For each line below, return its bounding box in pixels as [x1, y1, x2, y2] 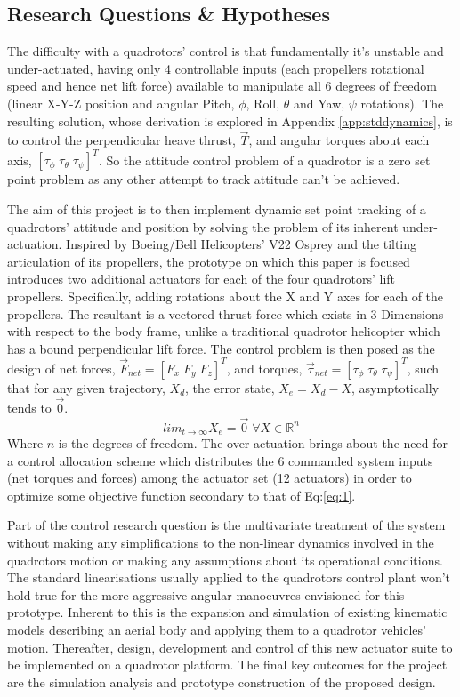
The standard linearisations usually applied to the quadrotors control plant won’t [7, 568, 451, 587]
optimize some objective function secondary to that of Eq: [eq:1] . [7, 485, 356, 504]
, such [407, 358, 440, 377]
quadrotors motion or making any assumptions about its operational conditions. [7, 550, 443, 569]
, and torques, [226, 358, 303, 377]
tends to [7, 397, 52, 416]
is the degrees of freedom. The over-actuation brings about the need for [58, 434, 448, 452]
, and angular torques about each [248, 131, 430, 149]
